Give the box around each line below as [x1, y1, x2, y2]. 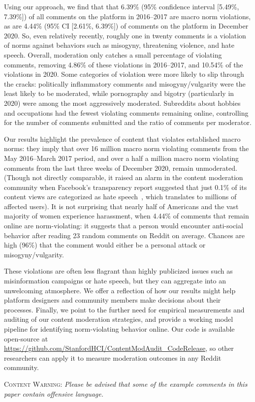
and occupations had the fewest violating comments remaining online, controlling [4, 107, 249, 118]
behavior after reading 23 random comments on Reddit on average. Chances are [4, 230, 245, 240]
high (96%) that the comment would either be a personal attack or [4, 240, 206, 250]
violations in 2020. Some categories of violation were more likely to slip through [4, 69, 244, 79]
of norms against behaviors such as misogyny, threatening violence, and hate [4, 40, 235, 50]
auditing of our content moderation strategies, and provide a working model [4, 314, 233, 324]
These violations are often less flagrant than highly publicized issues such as [4, 266, 233, 276]
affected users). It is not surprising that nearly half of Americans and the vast [4, 201, 239, 211]
